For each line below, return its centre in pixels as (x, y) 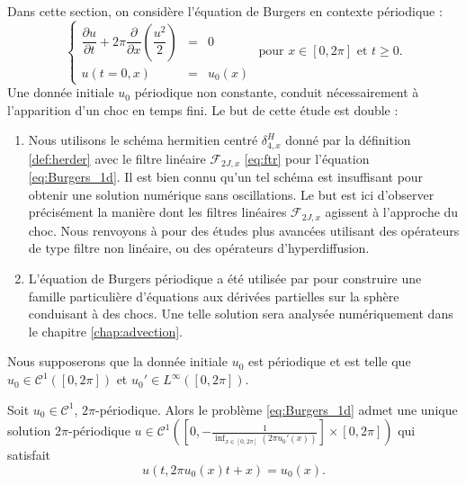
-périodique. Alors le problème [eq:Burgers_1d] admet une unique (276, 409)
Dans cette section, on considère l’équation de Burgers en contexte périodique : (225, 11)
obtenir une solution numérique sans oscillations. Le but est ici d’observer (231, 194)
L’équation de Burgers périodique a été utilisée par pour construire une (225, 278)
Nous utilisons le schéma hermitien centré (143, 140)
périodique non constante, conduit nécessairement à (277, 92)
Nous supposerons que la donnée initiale (117, 361)
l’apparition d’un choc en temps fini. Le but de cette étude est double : (203, 109)
